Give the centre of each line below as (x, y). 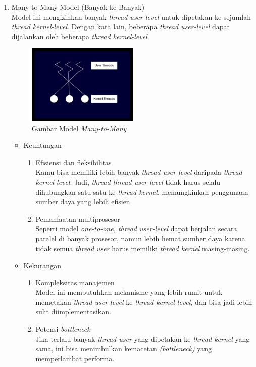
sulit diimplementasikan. (73, 312)
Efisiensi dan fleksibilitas (73, 162)
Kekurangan (42, 265)
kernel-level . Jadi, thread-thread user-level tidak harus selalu (128, 181)
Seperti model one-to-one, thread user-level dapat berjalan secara (136, 228)
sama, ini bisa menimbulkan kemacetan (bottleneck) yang (124, 349)
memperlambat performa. (75, 358)
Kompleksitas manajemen (75, 282)
